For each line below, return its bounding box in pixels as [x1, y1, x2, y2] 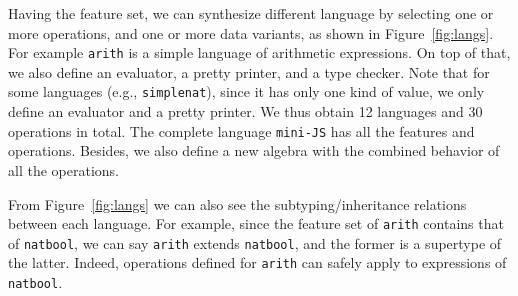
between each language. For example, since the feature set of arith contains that [8, 213, 504, 234]
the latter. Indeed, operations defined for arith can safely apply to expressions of [8, 252, 507, 273]
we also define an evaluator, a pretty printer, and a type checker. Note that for [8, 61, 490, 82]
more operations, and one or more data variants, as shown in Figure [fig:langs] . [8, 22, 494, 43]
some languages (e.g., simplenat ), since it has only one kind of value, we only [8, 81, 485, 102]
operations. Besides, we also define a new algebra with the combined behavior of [8, 140, 500, 161]
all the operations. [8, 159, 119, 180]
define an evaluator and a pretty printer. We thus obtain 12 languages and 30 [8, 101, 483, 122]
